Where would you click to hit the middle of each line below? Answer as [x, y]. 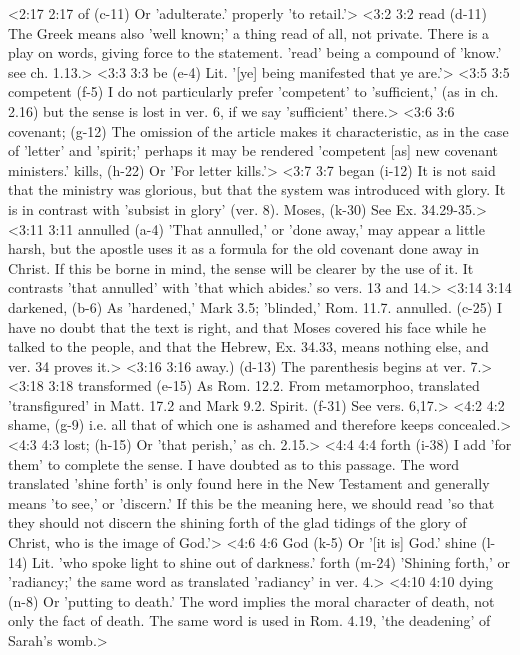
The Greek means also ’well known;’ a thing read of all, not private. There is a [249, 32]
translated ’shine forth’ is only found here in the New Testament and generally [249, 483]
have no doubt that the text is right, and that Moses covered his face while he [247, 326]
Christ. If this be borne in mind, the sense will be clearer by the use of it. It [241, 267]
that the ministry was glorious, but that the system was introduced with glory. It [257, 189]
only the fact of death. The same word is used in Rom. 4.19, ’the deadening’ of [249, 620]
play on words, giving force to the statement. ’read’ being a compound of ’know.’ [255, 52]
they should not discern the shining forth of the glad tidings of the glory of [237, 522]
